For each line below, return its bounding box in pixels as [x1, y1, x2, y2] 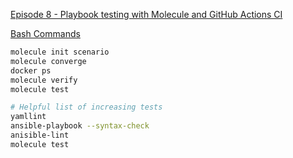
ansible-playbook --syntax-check [10, 121, 150, 131]
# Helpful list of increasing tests [10, 102, 163, 113]
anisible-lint [10, 130, 70, 140]
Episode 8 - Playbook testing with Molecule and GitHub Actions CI [10, 9, 283, 20]
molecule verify [10, 75, 78, 85]
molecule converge [10, 56, 87, 66]
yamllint [10, 112, 47, 122]
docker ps [10, 65, 52, 76]
